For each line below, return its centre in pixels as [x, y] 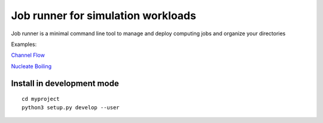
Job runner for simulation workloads [104, 16]
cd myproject [41, 99]
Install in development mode [65, 83]
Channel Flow [28, 55]
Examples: [24, 44]
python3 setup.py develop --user [71, 107]
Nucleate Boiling [31, 66]
